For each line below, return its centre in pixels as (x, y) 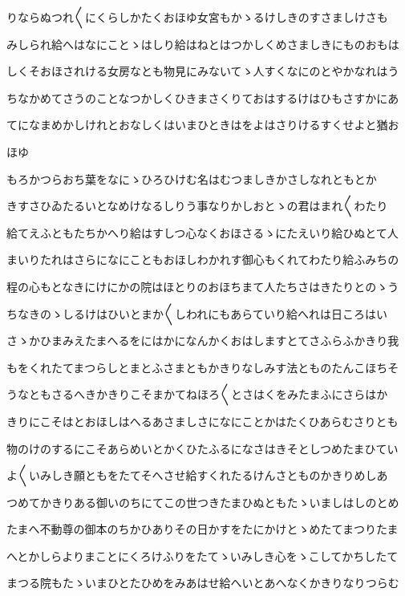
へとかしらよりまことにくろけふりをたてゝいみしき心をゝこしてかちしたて (202, 555)
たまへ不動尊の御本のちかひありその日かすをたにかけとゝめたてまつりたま (202, 529)
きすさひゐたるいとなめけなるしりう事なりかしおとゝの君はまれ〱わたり (197, 206)
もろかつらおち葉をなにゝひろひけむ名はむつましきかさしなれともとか (192, 178)
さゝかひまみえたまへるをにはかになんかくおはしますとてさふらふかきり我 (203, 341)
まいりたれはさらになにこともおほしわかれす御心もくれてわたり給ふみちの (203, 259)
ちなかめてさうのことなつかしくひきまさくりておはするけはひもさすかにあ (203, 97)
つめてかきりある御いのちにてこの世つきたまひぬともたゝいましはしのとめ (203, 502)
